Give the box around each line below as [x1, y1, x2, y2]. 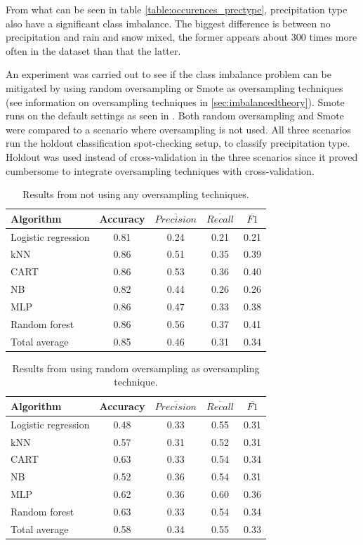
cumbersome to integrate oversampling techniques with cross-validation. [6, 163, 315, 178]
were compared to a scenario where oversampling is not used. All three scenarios [6, 122, 351, 136]
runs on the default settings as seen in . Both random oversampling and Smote [6, 108, 344, 123]
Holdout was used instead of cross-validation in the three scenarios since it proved [6, 149, 358, 164]
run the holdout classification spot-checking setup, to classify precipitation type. [6, 136, 350, 150]
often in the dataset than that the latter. [6, 43, 181, 58]
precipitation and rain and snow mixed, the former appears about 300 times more [6, 29, 357, 44]
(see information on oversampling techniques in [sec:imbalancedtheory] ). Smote [6, 94, 345, 109]
